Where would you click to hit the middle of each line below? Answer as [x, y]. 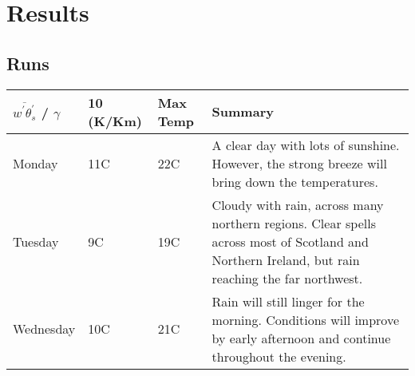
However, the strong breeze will [299, 163]
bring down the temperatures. [295, 181]
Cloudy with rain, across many [298, 204]
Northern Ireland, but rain [286, 259]
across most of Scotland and [290, 241]
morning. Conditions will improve [306, 319]
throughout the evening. [279, 356]
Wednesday [44, 329]
